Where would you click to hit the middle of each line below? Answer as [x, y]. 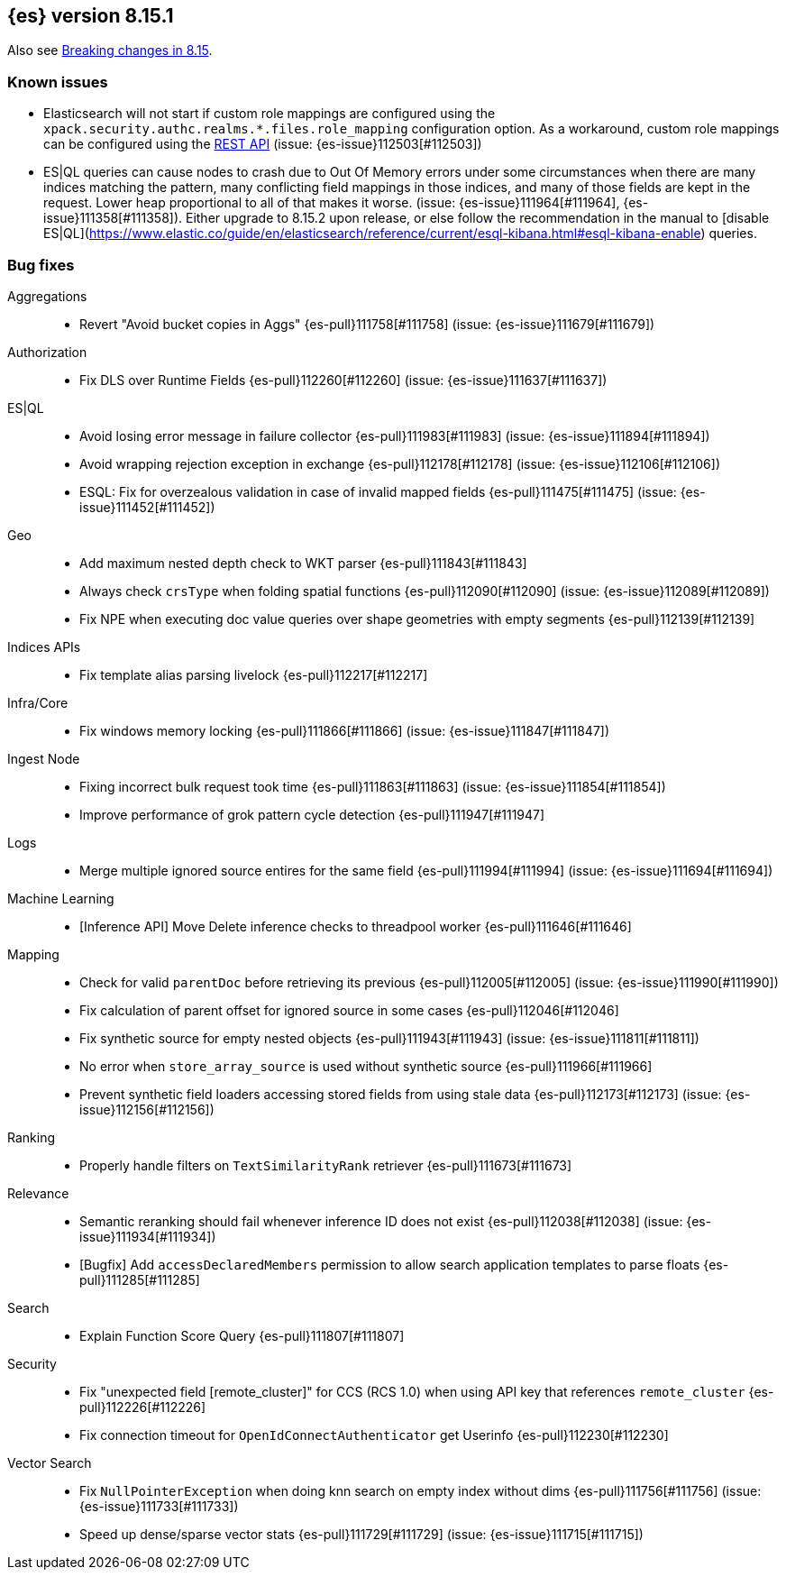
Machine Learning [61, 898]
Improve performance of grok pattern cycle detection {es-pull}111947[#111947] [312, 814]
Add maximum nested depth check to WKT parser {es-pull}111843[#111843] [303, 563]
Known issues [58, 82]
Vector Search [50, 1462]
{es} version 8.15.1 [91, 16]
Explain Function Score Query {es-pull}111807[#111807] [242, 1335]
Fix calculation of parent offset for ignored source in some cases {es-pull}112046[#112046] [349, 1010]
